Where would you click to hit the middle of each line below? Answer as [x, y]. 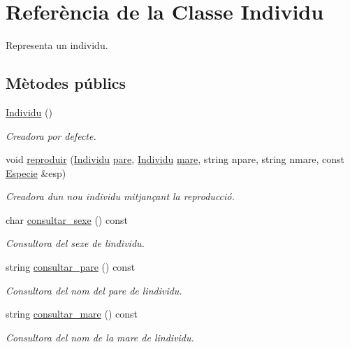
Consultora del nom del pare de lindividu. [94, 290]
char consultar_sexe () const [67, 219]
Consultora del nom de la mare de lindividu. [100, 337]
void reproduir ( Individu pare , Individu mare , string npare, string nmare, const [175, 159]
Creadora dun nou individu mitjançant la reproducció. [120, 196]
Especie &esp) [36, 172]
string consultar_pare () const [71, 267]
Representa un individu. [57, 45]
